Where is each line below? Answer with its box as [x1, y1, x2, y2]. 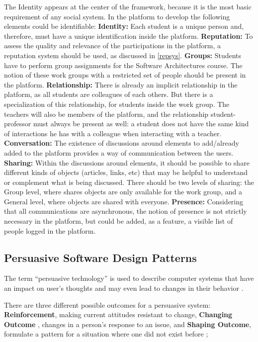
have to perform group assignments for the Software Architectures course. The [4, 60, 243, 70]
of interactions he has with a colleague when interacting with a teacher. [4, 128, 222, 138]
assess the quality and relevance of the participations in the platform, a [4, 40, 221, 51]
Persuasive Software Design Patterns [4, 250, 197, 265]
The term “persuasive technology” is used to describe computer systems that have [4, 273, 254, 283]
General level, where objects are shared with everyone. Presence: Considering [4, 196, 244, 206]
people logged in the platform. [4, 225, 96, 236]
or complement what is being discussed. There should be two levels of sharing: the [4, 176, 255, 187]
